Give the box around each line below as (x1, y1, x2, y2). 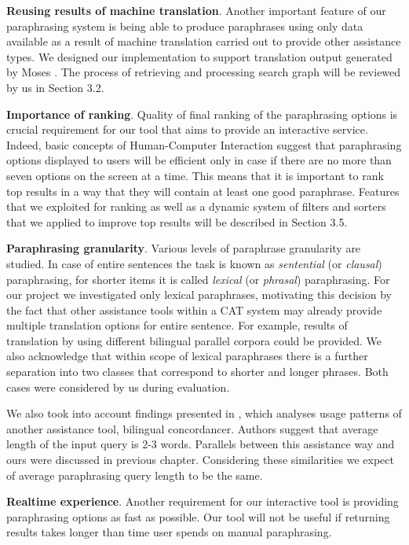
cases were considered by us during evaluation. (6, 378, 230, 395)
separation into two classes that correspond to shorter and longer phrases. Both (6, 363, 389, 380)
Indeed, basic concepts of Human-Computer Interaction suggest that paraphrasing (6, 136, 402, 153)
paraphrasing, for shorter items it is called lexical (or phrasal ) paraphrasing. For (6, 271, 390, 287)
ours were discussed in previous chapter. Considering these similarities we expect (6, 451, 394, 468)
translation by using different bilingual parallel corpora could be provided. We (6, 332, 382, 348)
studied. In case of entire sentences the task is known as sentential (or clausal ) (6, 255, 382, 271)
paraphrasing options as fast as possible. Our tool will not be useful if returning (6, 508, 390, 525)
